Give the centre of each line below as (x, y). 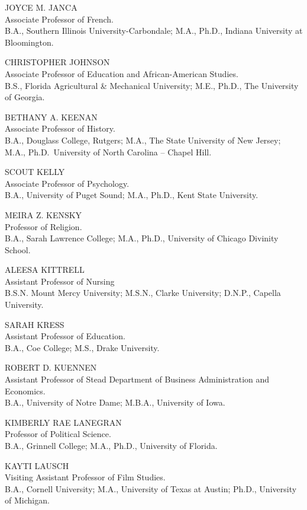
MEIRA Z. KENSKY (43, 214)
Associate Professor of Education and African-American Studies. (122, 73)
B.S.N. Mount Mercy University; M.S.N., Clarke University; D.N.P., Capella (143, 293)
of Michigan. (27, 500)
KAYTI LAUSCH (37, 465)
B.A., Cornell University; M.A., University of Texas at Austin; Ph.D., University (151, 488)
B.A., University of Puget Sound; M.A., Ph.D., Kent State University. (132, 195)
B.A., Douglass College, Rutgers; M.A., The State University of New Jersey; (143, 140)
